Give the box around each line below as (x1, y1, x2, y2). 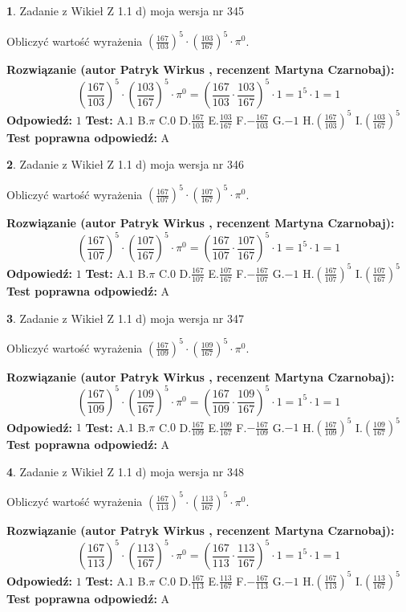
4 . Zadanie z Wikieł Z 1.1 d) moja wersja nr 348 (6, 463, 245, 479)
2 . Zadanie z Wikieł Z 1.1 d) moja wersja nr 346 (6, 156, 245, 173)
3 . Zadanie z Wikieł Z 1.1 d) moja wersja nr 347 (6, 309, 245, 326)
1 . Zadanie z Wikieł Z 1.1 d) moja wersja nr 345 (6, 2, 245, 18)
